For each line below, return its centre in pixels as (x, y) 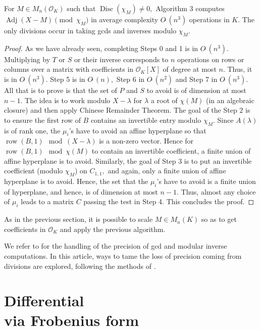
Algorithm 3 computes (190, 8)
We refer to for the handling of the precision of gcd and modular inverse (116, 246)
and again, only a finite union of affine (167, 171)
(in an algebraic (230, 100)
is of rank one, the (32, 130)
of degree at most (190, 69)
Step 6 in (131, 79)
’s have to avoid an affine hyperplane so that (138, 130)
